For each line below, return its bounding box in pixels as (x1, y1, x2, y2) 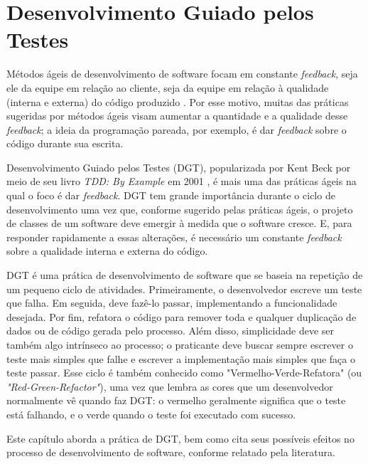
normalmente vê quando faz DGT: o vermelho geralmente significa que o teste (6, 393, 346, 408)
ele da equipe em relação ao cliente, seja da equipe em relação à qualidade (6, 80, 329, 95)
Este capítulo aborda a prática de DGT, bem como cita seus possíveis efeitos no (6, 431, 355, 445)
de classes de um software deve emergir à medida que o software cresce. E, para (6, 216, 352, 231)
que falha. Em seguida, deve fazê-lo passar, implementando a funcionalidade (6, 295, 337, 310)
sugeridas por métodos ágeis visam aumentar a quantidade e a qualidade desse (6, 108, 348, 123)
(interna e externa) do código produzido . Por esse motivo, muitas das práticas (6, 94, 349, 109)
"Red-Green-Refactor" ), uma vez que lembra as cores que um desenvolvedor (6, 379, 333, 394)
